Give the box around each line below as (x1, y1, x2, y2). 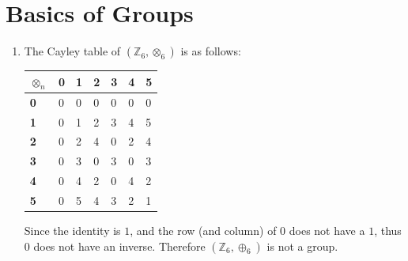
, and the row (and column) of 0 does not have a (130, 221, 365, 238)
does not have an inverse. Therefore (33, 237, 206, 254)
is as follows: (180, 43, 241, 59)
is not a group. (266, 237, 338, 254)
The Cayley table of (24, 43, 121, 59)
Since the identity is (24, 221, 121, 238)
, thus (374, 221, 402, 238)
